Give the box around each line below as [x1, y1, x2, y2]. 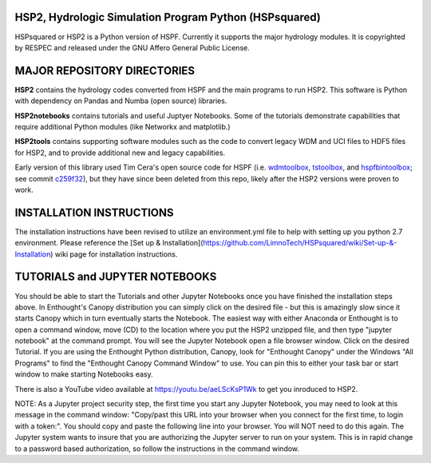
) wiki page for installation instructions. [50, 249, 178, 259]
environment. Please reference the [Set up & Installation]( [14, 238, 204, 248]
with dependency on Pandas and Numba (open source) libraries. [14, 96, 227, 106]
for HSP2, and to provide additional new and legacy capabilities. [14, 148, 226, 158]
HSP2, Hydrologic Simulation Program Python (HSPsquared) [14, 10, 321, 24]
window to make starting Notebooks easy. [14, 369, 153, 379]
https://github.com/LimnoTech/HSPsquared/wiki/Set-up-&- [203, 238, 397, 248]
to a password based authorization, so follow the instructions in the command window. [14, 444, 299, 453]
